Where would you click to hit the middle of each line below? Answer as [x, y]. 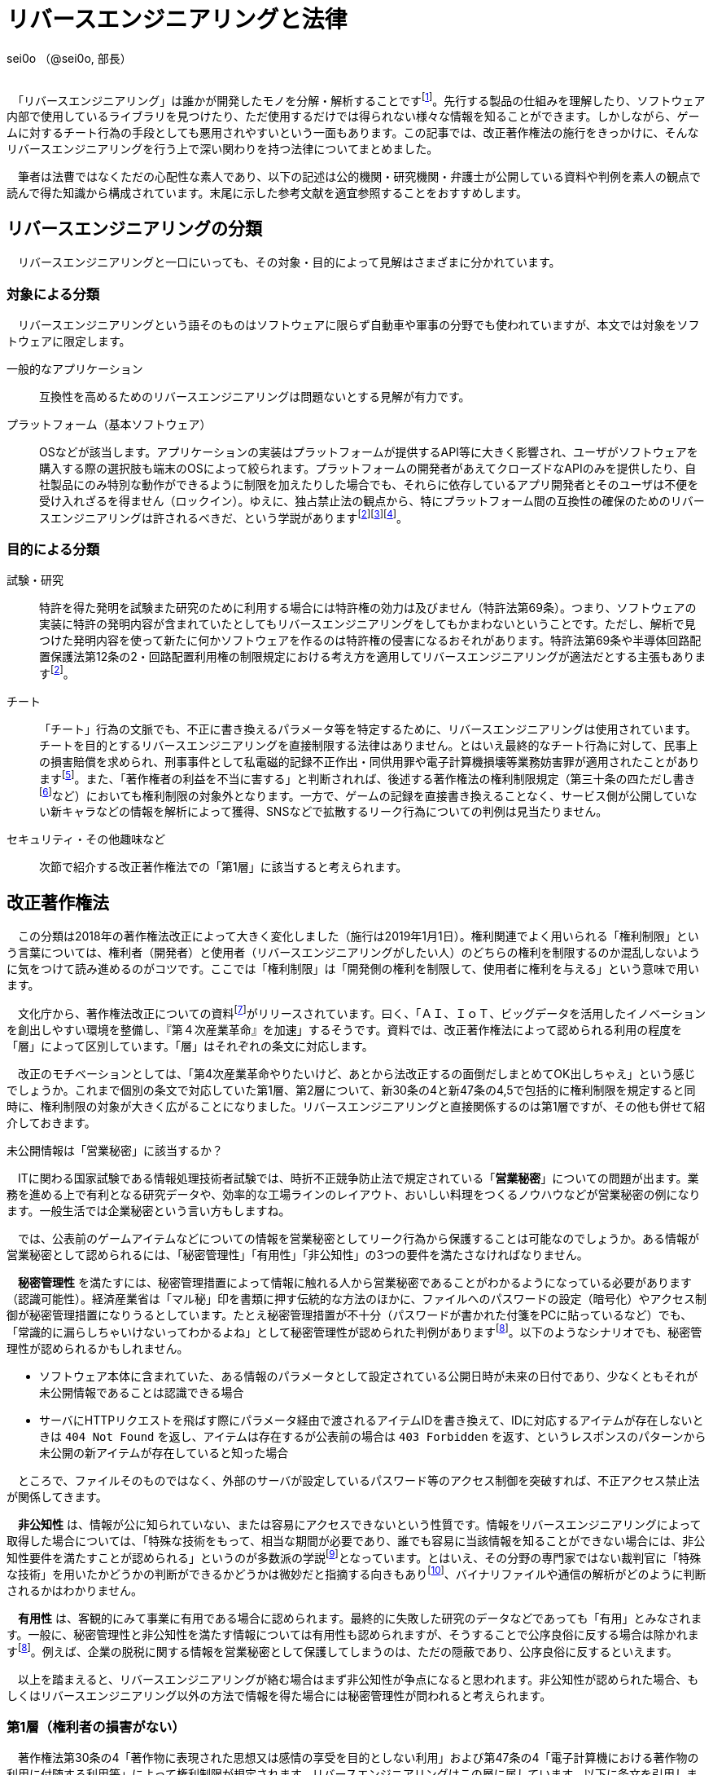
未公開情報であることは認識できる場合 [142, 1392]
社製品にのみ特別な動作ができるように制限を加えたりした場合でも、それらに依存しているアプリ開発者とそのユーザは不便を [369, 484]
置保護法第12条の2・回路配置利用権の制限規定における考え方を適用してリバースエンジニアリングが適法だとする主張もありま [373, 657]
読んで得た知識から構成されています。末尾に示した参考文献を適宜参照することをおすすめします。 [267, 193]
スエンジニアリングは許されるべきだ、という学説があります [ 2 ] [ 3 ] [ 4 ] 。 [224, 517]
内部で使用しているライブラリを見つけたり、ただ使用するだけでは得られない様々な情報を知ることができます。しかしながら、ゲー [353, 117]
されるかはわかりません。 [75, 1590]
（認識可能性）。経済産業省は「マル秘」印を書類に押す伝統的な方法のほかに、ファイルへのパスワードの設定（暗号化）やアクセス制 [356, 1298]
